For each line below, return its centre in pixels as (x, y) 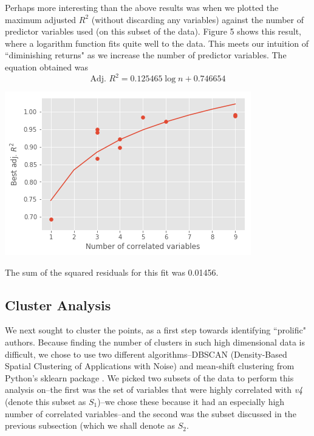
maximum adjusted (41, 19)
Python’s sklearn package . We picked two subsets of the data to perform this (149, 377)
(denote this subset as (46, 402)
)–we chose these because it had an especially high (191, 402)
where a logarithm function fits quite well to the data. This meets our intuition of (157, 43)
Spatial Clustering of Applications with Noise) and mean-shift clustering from (150, 366)
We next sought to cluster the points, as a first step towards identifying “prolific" (155, 330)
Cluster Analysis (58, 305)
